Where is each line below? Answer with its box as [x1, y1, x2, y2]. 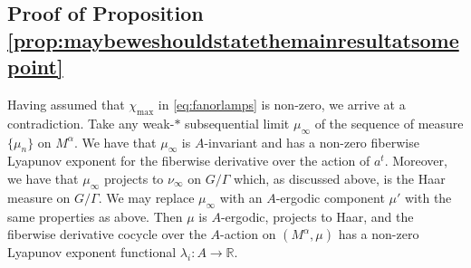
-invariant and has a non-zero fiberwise [204, 132, 419, 151]
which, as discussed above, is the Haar [233, 168, 446, 187]
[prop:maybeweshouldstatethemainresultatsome [7, 25, 459, 53]
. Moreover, [384, 151, 447, 170]
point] [7, 53, 63, 81]
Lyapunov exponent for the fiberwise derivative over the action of [7, 151, 370, 170]
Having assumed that [7, 94, 125, 113]
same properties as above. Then [7, 206, 183, 225]
